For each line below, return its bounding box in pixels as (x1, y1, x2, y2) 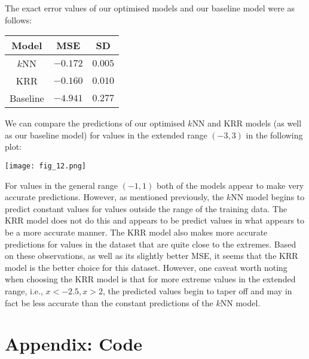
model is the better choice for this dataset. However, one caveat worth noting (5, 261, 287, 273)
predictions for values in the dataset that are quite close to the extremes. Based (5, 237, 296, 250)
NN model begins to (231, 191, 305, 203)
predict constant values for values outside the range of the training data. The (5, 202, 287, 215)
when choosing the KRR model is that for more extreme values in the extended (5, 273, 296, 285)
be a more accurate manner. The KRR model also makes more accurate (5, 226, 268, 238)
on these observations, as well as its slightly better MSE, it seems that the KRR (5, 249, 298, 262)
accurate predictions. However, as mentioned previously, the (5, 191, 224, 203)
